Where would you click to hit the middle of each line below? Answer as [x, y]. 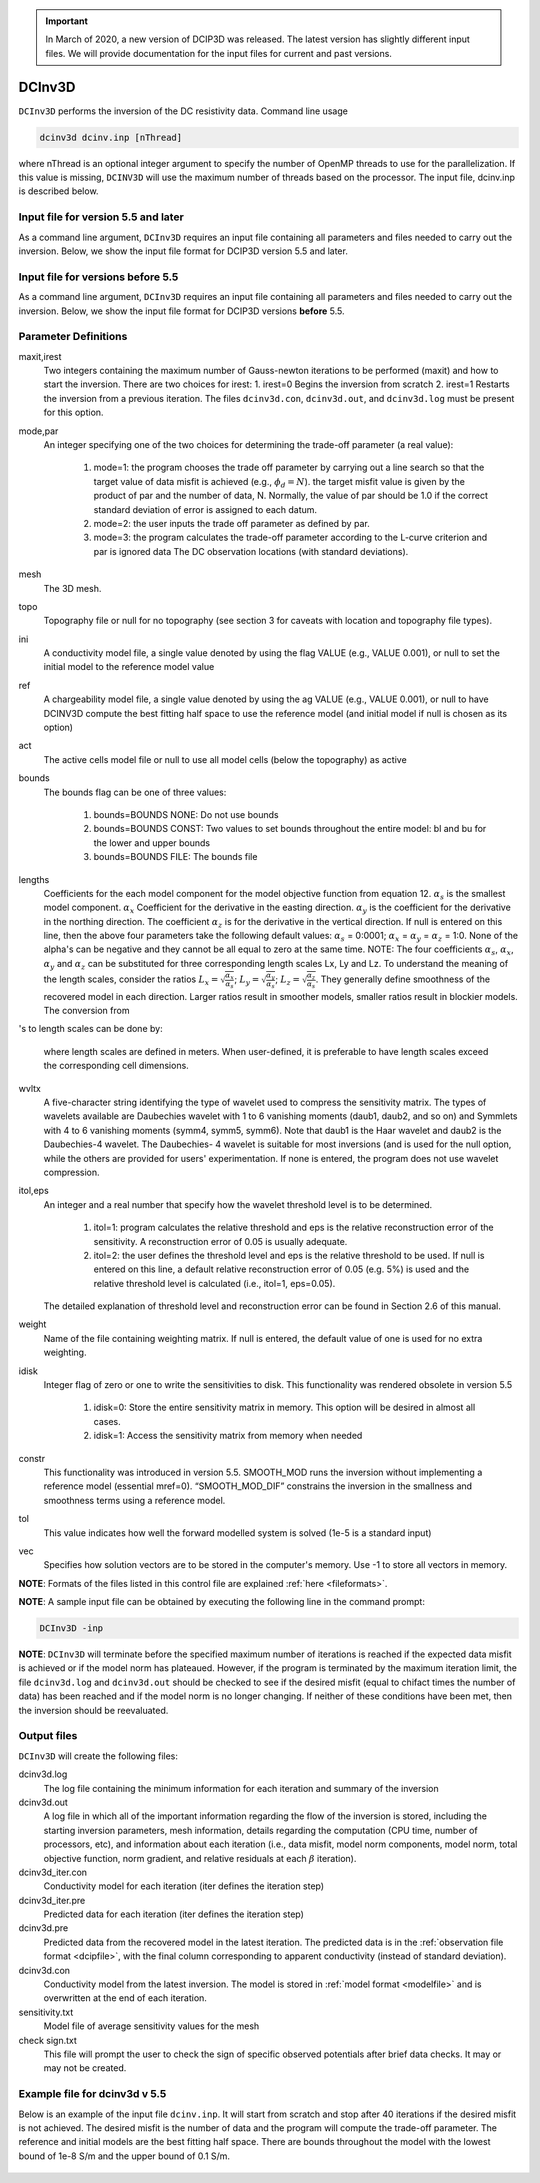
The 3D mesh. [72, 588]
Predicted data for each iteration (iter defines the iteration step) [174, 1914]
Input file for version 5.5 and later [101, 217]
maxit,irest [40, 356]
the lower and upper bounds [151, 842]
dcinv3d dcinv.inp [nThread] [111, 137]
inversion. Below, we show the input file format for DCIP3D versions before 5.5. [181, 311]
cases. [107, 1421]
